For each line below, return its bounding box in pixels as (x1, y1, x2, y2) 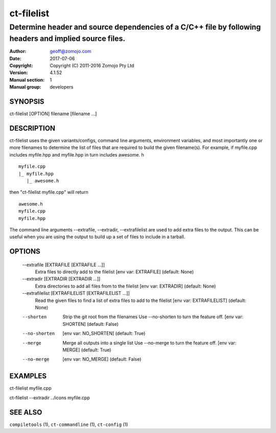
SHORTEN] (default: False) (62, 321, 119, 327)
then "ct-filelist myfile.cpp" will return (9, 189, 89, 195)
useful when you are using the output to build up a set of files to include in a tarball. (9, 234, 186, 240)
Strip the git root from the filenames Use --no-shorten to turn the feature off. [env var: (62, 314, 244, 320)
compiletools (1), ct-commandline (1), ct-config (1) (9, 421, 128, 427)
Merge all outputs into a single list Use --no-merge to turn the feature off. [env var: (62, 340, 237, 346)
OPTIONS (9, 247, 40, 256)
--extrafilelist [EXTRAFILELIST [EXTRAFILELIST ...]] (22, 290, 130, 296)
